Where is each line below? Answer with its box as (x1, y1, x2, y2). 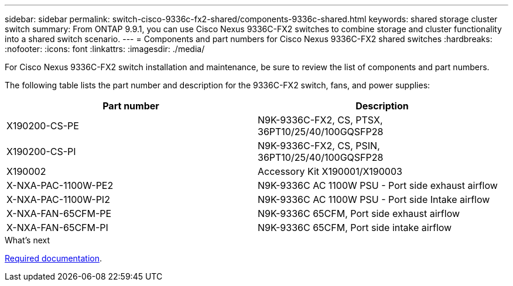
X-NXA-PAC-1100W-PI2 (6, 194, 110, 205)
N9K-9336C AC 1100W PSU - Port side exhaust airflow (258, 180, 498, 191)
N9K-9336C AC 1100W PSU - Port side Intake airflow (258, 194, 490, 205)
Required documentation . (5, 253, 102, 263)
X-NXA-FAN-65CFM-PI (6, 222, 108, 233)
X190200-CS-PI (6, 146, 76, 157)
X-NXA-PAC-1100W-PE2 (6, 180, 114, 191)
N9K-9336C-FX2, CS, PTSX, (258, 114, 383, 126)
